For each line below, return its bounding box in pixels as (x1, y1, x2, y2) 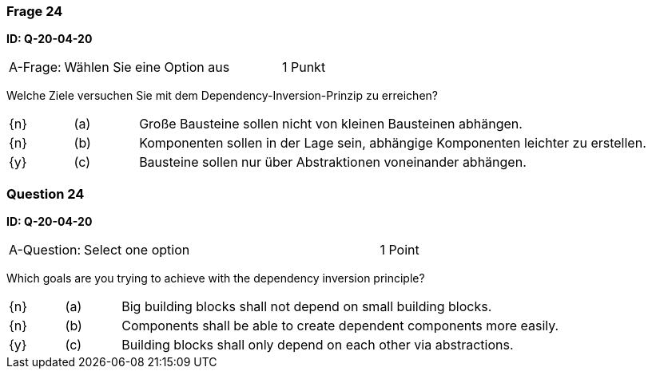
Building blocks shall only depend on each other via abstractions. (121, 337, 514, 353)
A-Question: (9, 242, 81, 259)
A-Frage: (9, 59, 62, 76)
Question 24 (6, 185, 85, 202)
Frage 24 (6, 3, 63, 19)
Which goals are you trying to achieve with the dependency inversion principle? (6, 271, 425, 286)
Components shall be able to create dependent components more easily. (121, 318, 559, 334)
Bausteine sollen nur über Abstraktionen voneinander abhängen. (139, 154, 527, 171)
